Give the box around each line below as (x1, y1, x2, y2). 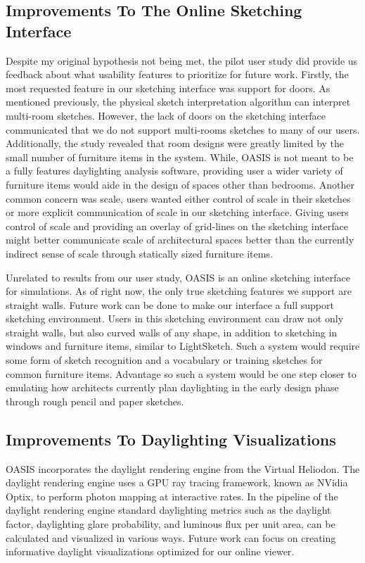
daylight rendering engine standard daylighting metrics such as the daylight (6, 502, 331, 517)
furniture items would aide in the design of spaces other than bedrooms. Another (6, 177, 355, 191)
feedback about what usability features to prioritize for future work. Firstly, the (6, 67, 349, 82)
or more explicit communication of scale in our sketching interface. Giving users (6, 205, 349, 220)
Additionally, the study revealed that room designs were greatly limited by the (6, 136, 345, 151)
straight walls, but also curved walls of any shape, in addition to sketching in (6, 324, 338, 339)
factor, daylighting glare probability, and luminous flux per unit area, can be (6, 517, 335, 531)
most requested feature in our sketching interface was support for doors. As (6, 80, 331, 95)
